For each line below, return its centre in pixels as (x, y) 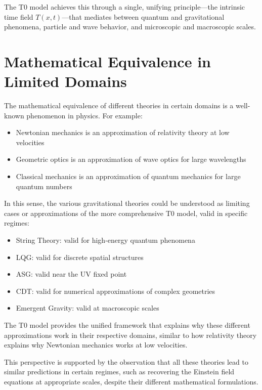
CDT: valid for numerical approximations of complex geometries (116, 291)
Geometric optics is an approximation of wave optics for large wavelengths (131, 159)
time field (19, 16)
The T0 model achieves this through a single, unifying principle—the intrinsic (125, 7)
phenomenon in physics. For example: (84, 115)
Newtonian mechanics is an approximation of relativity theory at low (123, 132)
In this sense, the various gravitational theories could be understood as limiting (127, 203)
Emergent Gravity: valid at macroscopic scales (88, 308)
